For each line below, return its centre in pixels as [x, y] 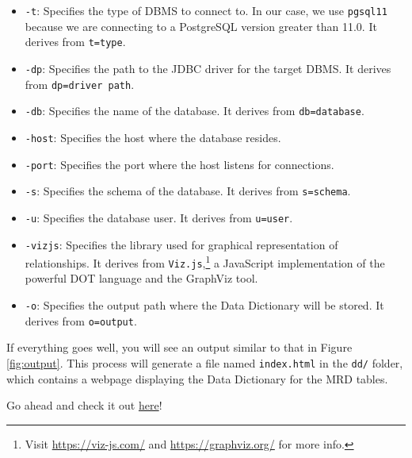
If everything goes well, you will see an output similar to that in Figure [179, 347]
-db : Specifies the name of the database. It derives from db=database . [195, 111]
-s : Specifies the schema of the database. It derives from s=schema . [188, 191]
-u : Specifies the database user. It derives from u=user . [159, 217]
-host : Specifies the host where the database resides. [153, 137]
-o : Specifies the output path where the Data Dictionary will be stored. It [204, 305]
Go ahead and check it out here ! [84, 405]
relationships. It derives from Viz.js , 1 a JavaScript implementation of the [205, 262]
